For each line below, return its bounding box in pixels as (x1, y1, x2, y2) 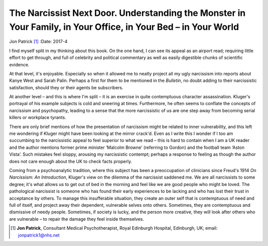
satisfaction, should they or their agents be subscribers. (9, 84, 124, 90)
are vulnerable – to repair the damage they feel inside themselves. (9, 216, 144, 222)
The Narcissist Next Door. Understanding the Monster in (9, 7, 246, 18)
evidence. (9, 61, 30, 67)
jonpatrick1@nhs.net (18, 232, 60, 238)
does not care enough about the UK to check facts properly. (9, 158, 133, 164)
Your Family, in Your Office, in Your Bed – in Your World (9, 21, 239, 32)
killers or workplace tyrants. (9, 115, 67, 121)
